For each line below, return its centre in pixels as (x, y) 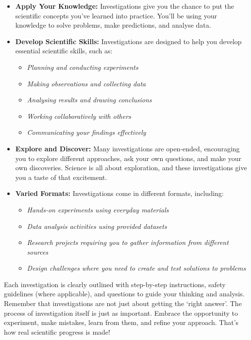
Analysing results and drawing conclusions (89, 100)
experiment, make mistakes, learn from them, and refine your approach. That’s (121, 322)
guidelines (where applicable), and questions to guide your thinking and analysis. (124, 294)
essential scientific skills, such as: (64, 51)
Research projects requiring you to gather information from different (128, 242)
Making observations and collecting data (86, 83)
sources (38, 251)
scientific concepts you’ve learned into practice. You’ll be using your (116, 15)
